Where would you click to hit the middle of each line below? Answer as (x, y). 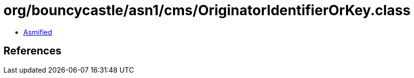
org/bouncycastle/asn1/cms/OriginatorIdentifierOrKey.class (207, 10)
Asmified (38, 32)
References (32, 51)
